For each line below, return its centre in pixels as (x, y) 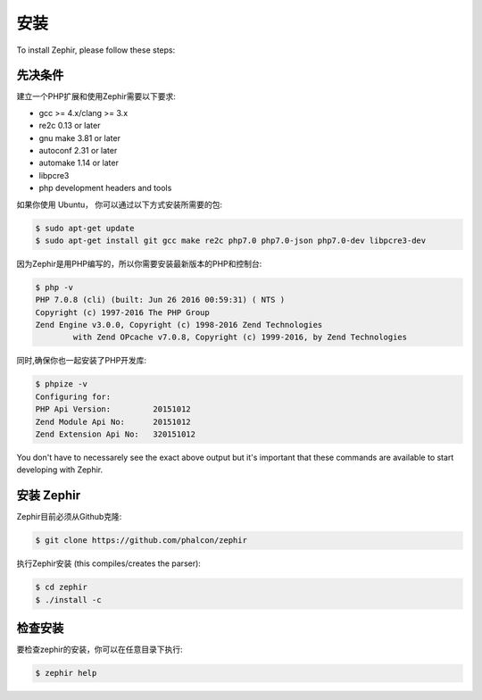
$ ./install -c (68, 600)
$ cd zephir (62, 587)
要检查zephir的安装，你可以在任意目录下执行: (100, 650)
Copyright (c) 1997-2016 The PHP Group (122, 312)
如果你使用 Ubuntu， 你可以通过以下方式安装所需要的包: (120, 204)
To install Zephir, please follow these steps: (96, 50)
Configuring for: (73, 396)
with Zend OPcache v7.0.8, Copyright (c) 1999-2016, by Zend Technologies (240, 337)
